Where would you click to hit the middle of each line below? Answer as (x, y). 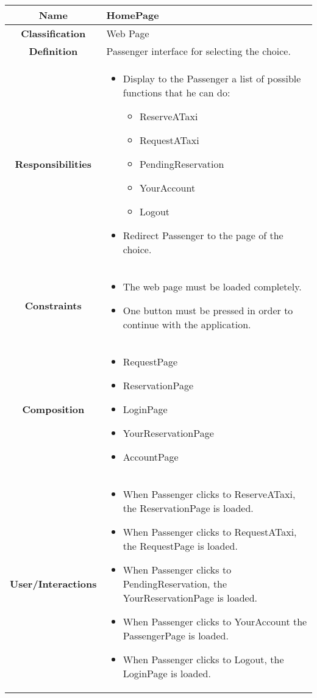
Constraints (53, 305)
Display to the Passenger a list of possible (212, 78)
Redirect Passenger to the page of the (203, 235)
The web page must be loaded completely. (212, 286)
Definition (53, 51)
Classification (53, 33)
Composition (53, 409)
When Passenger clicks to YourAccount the (215, 621)
